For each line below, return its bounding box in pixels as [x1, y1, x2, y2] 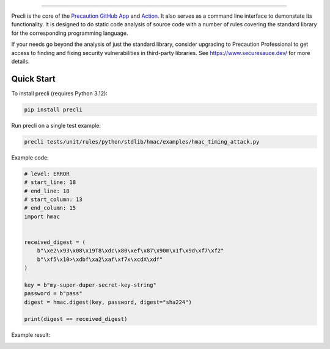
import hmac [24, 213, 61, 220]
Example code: [11, 153, 49, 161]
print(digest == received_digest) [24, 315, 128, 323]
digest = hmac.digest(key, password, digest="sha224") [24, 298, 192, 306]
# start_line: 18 [24, 179, 76, 186]
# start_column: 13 [24, 196, 82, 203]
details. [11, 57, 30, 65]
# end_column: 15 [24, 205, 76, 211]
